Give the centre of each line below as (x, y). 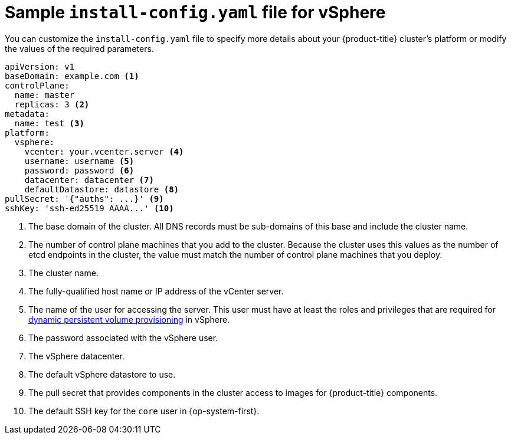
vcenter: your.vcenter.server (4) (104, 151)
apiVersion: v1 (40, 66)
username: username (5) (79, 161)
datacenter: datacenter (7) (89, 180)
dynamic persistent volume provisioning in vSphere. (129, 319)
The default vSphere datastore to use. (102, 374)
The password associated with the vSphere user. (123, 338)
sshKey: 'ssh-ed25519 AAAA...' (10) (89, 208)
